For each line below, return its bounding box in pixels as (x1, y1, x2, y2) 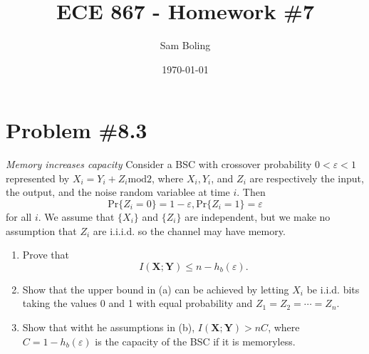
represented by (6, 170, 70, 185)
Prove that (22, 247, 69, 262)
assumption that (6, 223, 77, 238)
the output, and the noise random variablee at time (6, 184, 230, 199)
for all (6, 209, 32, 224)
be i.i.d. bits (306, 281, 360, 296)
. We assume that (38, 209, 115, 224)
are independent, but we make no (184, 209, 331, 224)
